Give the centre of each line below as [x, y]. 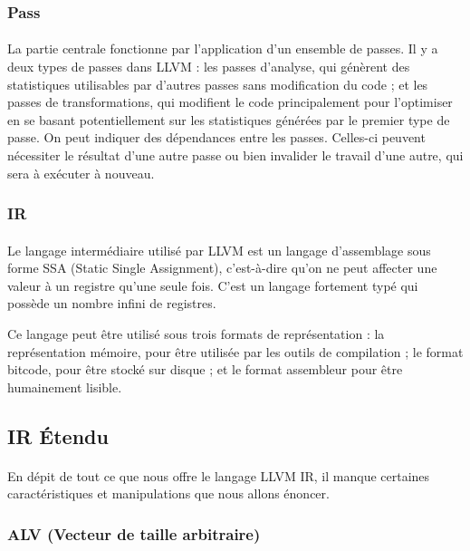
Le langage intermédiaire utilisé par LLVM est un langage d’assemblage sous [219, 250]
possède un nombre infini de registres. [112, 303]
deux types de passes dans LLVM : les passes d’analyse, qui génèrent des [209, 67]
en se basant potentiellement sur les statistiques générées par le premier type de [229, 119]
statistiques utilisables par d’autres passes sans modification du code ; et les [218, 84]
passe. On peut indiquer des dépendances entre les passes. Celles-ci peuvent [216, 137]
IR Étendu [58, 435]
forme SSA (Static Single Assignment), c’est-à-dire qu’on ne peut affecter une [222, 268]
